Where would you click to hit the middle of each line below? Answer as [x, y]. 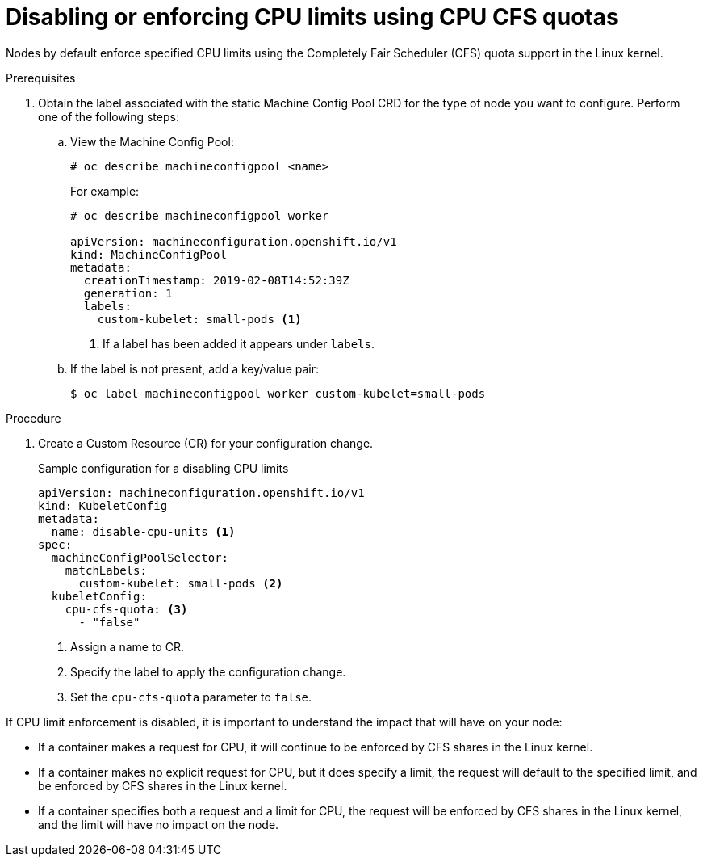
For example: [105, 191]
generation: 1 [128, 293]
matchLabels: [106, 570]
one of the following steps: [109, 116]
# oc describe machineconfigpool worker [200, 215]
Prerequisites [41, 78]
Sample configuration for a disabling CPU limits [163, 468]
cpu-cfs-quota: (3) [126, 609]
